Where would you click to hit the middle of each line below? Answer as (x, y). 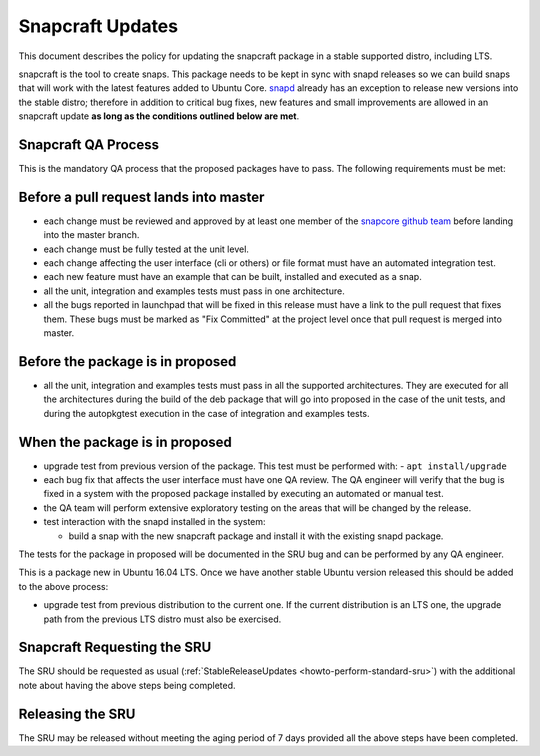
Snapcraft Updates (98, 26)
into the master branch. (91, 235)
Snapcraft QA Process (89, 144)
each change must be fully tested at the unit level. (146, 249)
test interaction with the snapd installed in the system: (154, 522)
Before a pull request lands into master (141, 196)
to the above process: (63, 586)
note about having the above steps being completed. (127, 685)
